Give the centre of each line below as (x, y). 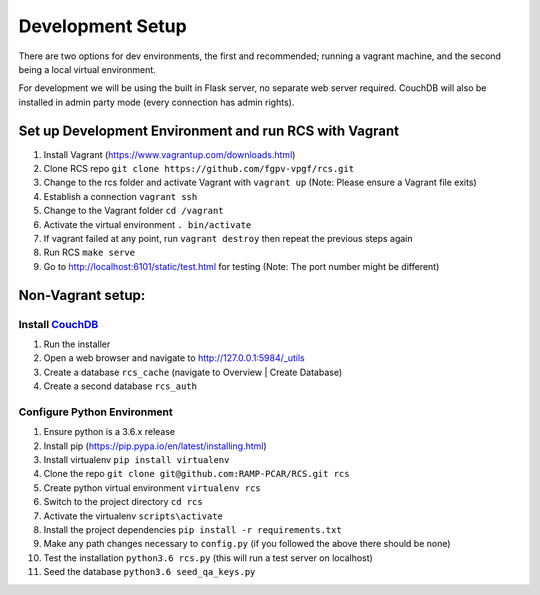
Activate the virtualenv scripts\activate (133, 516)
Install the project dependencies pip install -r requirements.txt (192, 529)
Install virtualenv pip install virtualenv (136, 459)
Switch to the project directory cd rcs (123, 502)
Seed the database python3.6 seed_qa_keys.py (149, 572)
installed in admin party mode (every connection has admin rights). (156, 102)
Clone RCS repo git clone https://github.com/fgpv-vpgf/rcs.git (199, 169)
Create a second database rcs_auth (120, 386)
